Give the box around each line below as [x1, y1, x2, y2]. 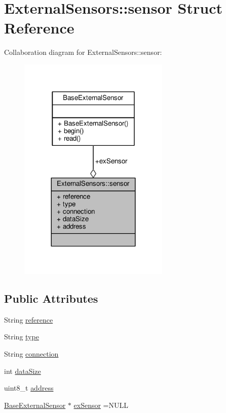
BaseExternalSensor [4, 399, 66, 410]
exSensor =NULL [73, 399, 128, 410]
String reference [4, 314, 53, 325]
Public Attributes [4, 291, 98, 306]
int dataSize [4, 365, 41, 376]
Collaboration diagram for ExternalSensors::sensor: [4, 47, 162, 57]
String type [4, 331, 39, 342]
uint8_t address [4, 383, 54, 393]
